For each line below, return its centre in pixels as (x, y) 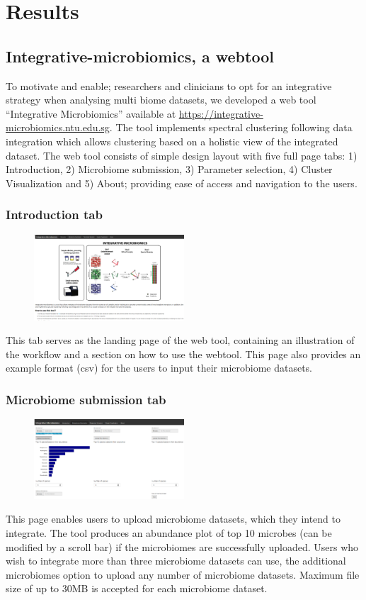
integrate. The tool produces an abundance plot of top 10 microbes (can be (169, 532)
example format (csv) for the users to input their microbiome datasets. (159, 368)
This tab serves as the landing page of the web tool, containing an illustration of (180, 340)
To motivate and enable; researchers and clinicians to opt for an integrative (169, 85)
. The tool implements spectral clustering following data (231, 127)
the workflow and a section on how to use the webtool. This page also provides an (183, 354)
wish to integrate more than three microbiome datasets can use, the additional (176, 561)
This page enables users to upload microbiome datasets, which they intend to (173, 519)
